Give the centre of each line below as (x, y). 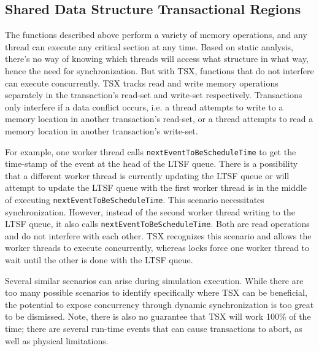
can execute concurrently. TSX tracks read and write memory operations (142, 83)
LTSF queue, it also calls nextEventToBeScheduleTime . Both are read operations (157, 224)
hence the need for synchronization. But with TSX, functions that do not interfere (159, 70)
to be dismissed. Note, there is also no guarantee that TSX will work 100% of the (158, 316)
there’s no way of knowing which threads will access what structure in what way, (157, 59)
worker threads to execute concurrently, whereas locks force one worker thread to (157, 248)
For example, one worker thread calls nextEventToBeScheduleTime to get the (151, 151)
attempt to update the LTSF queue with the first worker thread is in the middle (156, 187)
